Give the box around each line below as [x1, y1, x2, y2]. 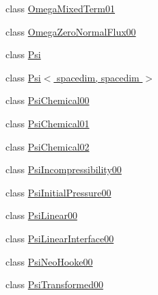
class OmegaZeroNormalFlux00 [5, 24, 136, 38]
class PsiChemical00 [5, 93, 90, 107]
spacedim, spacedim [57, 70, 140, 84]
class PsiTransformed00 [5, 277, 103, 292]
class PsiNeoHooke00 [5, 254, 93, 268]
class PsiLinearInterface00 [5, 231, 114, 245]
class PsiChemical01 [5, 116, 90, 130]
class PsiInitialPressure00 [5, 185, 111, 199]
